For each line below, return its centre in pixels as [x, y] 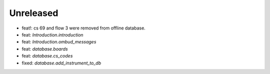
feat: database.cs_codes [47, 56]
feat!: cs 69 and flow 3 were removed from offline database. [84, 28]
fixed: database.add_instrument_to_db [61, 63]
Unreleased [34, 13]
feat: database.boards [45, 49]
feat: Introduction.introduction [52, 34]
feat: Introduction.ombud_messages [59, 42]
